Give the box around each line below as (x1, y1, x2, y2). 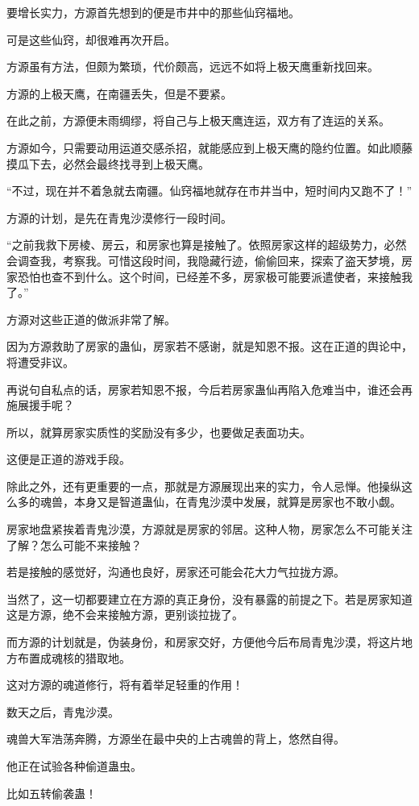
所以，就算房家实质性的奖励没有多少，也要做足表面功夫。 (6, 423, 311, 440)
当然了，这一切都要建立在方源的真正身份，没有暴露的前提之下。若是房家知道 (6, 590, 413, 607)
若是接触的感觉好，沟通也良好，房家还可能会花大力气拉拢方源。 (6, 563, 345, 580)
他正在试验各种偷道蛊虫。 (6, 758, 142, 774)
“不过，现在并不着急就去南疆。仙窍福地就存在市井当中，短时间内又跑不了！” (6, 182, 413, 199)
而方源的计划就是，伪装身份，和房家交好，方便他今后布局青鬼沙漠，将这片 (6, 634, 401, 650)
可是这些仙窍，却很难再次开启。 (6, 31, 176, 48)
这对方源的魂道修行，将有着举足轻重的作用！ (6, 676, 243, 693)
